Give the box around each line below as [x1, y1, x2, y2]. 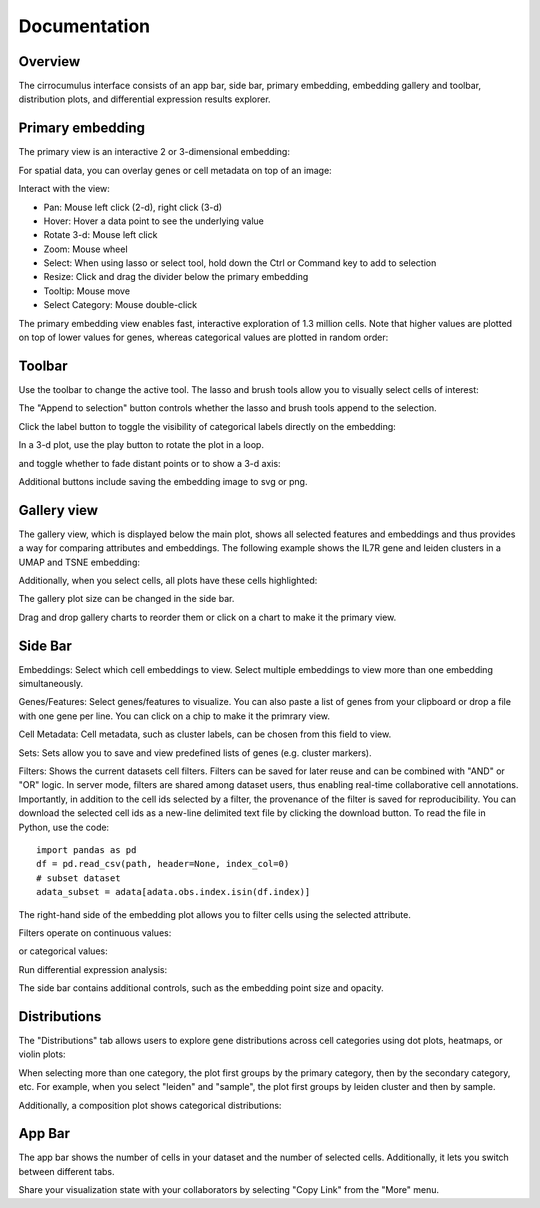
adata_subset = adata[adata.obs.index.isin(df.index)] [36, 886, 311, 898]
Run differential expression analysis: [18, 963, 168, 975]
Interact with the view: [18, 183, 110, 195]
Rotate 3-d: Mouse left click [43, 229, 158, 241]
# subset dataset [36, 872, 121, 884]
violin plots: [18, 1048, 66, 1060]
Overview [18, 53, 81, 70]
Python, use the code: [18, 821, 110, 833]
